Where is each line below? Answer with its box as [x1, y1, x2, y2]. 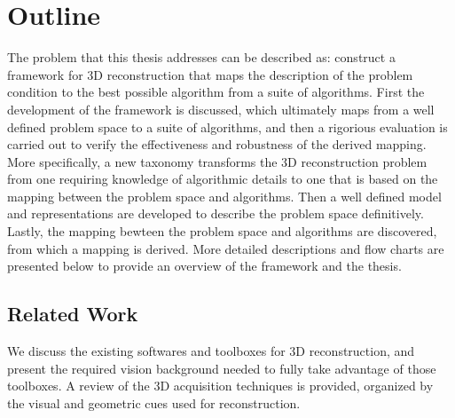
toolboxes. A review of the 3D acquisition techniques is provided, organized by [7, 376, 434, 395]
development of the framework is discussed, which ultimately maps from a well [7, 99, 435, 118]
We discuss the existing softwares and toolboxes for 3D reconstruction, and [7, 342, 415, 360]
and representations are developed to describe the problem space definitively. [7, 204, 424, 223]
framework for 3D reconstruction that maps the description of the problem [7, 65, 413, 83]
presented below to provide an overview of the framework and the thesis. [7, 256, 402, 275]
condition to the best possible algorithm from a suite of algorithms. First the [7, 83, 425, 101]
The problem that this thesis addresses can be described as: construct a [7, 48, 396, 67]
